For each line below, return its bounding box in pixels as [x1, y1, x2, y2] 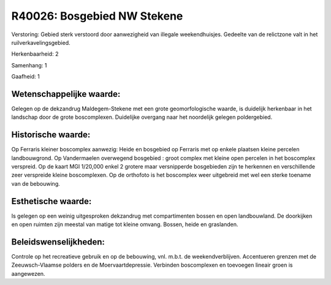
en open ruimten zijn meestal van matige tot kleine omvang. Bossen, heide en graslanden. [11, 221, 238, 228]
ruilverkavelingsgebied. [11, 39, 70, 46]
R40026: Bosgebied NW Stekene [11, 9, 183, 23]
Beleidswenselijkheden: [11, 237, 105, 247]
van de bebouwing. [11, 180, 61, 187]
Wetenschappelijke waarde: [11, 89, 121, 99]
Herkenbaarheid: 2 [11, 50, 59, 58]
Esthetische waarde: [11, 196, 92, 207]
